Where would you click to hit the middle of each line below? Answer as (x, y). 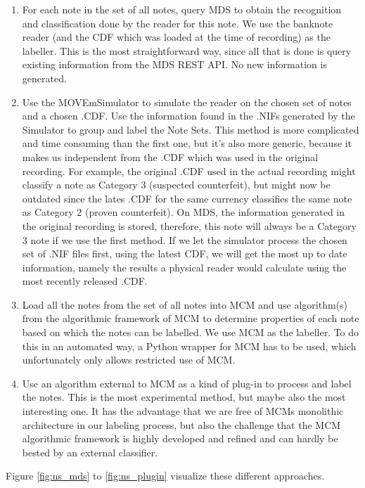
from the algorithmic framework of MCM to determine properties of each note (191, 318)
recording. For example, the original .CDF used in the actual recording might (189, 171)
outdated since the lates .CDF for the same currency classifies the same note (187, 198)
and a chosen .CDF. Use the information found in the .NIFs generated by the (188, 116)
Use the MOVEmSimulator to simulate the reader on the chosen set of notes (187, 102)
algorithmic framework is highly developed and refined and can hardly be (180, 438)
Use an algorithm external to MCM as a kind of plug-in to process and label (187, 383)
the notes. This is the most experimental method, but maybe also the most (184, 397)
